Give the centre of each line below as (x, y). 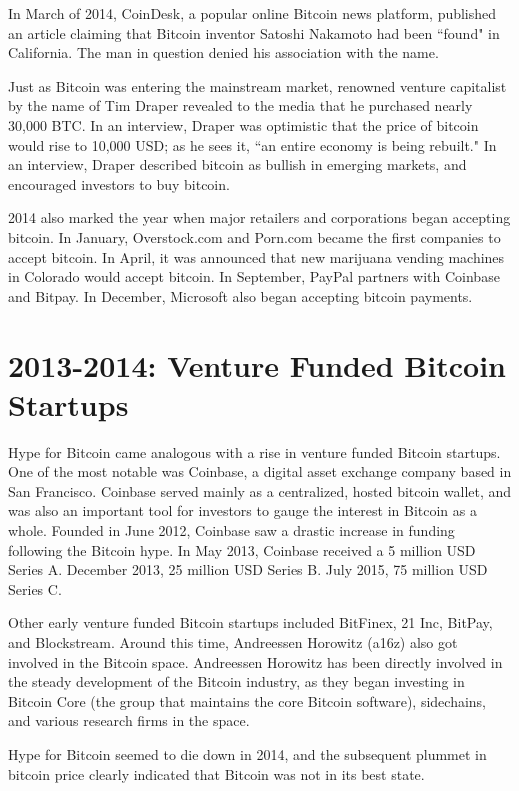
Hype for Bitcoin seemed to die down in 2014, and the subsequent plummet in (247, 753)
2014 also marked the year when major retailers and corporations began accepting (259, 217)
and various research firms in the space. (129, 720)
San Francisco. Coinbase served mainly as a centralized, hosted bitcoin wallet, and (260, 490)
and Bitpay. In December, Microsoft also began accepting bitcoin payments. (240, 295)
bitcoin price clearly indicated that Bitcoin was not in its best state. (216, 773)
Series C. (35, 588)
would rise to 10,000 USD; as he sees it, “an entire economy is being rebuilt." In (252, 144)
